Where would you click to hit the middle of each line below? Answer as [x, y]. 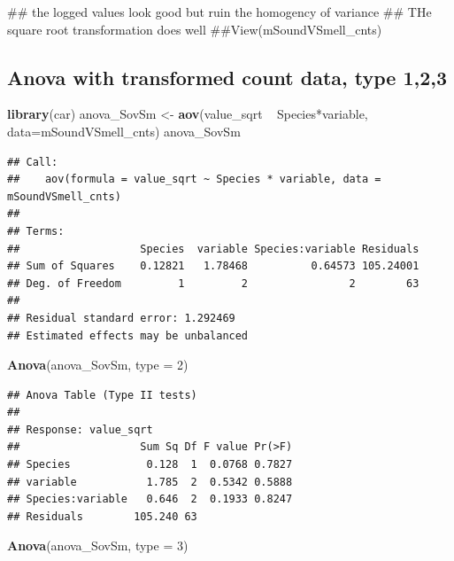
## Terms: [36, 231]
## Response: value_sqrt [80, 429]
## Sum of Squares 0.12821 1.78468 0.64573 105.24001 [213, 266]
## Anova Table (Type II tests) [102, 395]
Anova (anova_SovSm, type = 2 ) [98, 365]
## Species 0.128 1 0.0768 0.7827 [150, 465]
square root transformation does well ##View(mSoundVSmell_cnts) [195, 29]
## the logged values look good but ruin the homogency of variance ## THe [219, 12]
